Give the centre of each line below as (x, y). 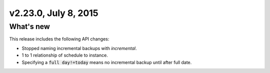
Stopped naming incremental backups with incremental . (79, 48)
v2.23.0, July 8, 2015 (54, 13)
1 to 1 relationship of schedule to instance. (65, 55)
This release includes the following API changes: (59, 39)
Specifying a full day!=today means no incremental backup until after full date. (107, 62)
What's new (29, 26)
